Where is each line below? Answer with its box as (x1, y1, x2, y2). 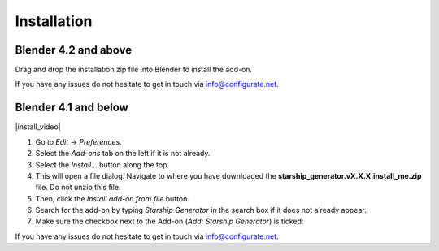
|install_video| (15, 122, 61, 132)
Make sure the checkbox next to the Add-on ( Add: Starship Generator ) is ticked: (35, 216, 304, 227)
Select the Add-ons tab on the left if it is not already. (35, 149, 211, 158)
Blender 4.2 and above (15, 43, 133, 57)
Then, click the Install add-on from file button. (35, 193, 190, 203)
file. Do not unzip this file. (35, 183, 121, 193)
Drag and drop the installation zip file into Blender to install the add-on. (15, 65, 252, 75)
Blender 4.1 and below (15, 101, 129, 115)
